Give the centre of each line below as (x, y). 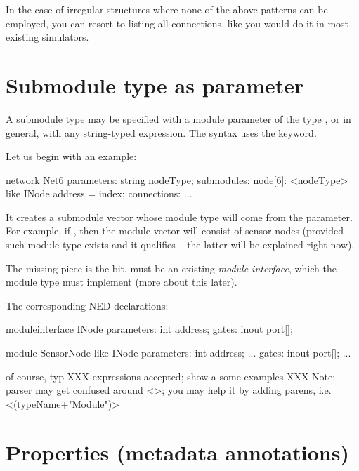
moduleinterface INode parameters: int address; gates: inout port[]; (149, 329)
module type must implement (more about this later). (122, 282)
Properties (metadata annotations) (177, 452)
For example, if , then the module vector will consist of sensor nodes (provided (175, 231)
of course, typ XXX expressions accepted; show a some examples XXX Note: (171, 376)
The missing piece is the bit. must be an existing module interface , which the (171, 268)
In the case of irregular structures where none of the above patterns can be (167, 9)
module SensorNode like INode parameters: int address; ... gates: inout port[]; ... (178, 353)
